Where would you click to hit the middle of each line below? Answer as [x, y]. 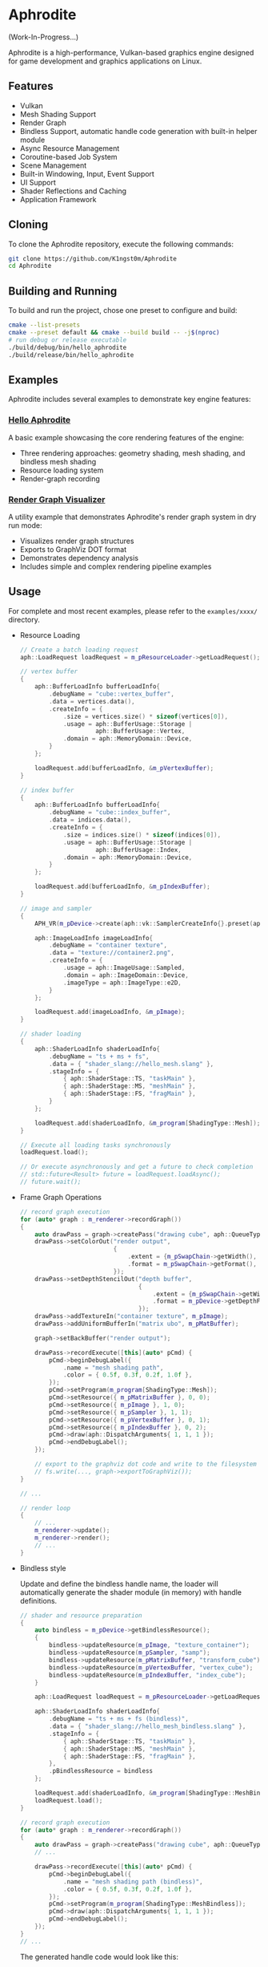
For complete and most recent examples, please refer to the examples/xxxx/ [133, 610]
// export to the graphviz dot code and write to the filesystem [146, 1464]
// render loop [45, 1508]
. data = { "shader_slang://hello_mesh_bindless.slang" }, [148, 1726]
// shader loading [50, 1034]
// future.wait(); [50, 1182]
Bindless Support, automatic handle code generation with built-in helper [138, 131]
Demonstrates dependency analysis [79, 558]
